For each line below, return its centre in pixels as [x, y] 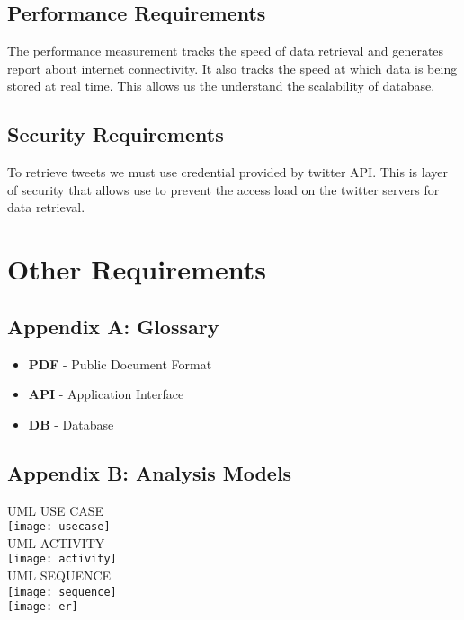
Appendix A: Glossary [113, 326]
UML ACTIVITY [56, 542]
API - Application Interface [106, 394]
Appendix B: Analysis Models [150, 472]
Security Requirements [116, 134]
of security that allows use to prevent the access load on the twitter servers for [223, 189]
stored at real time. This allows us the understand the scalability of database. [221, 86]
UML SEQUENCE [59, 576]
